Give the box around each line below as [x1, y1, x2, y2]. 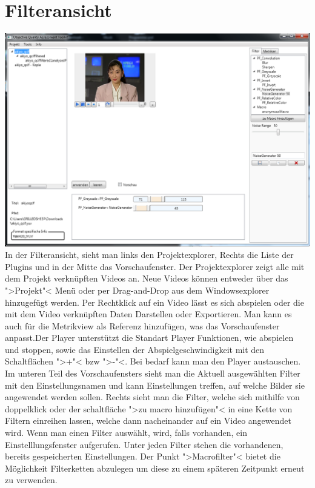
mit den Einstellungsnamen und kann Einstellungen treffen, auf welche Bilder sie [5, 378, 305, 391]
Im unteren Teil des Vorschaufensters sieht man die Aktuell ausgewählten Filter [5, 367, 300, 380]
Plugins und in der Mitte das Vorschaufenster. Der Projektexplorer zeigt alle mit [5, 260, 305, 272]
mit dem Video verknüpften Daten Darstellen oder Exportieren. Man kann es [5, 308, 292, 320]
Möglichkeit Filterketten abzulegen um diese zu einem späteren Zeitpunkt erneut [5, 461, 305, 474]
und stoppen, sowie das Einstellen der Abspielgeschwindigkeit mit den [5, 343, 265, 355]
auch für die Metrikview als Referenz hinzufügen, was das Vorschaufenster [5, 319, 280, 332]
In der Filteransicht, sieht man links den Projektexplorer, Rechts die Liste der [5, 248, 294, 261]
